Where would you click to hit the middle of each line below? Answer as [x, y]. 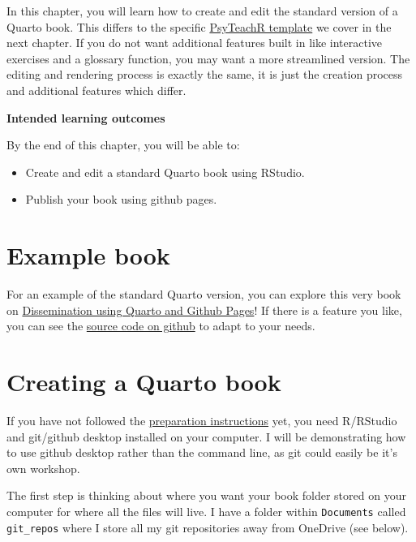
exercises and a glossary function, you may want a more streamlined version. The [208, 58]
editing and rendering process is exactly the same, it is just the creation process [205, 74]
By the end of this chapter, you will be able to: [123, 145]
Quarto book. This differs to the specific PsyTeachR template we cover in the [199, 26]
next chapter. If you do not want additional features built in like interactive [195, 43]
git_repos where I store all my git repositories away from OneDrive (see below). [208, 527]
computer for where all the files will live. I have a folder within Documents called [206, 511]
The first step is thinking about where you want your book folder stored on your [206, 495]
